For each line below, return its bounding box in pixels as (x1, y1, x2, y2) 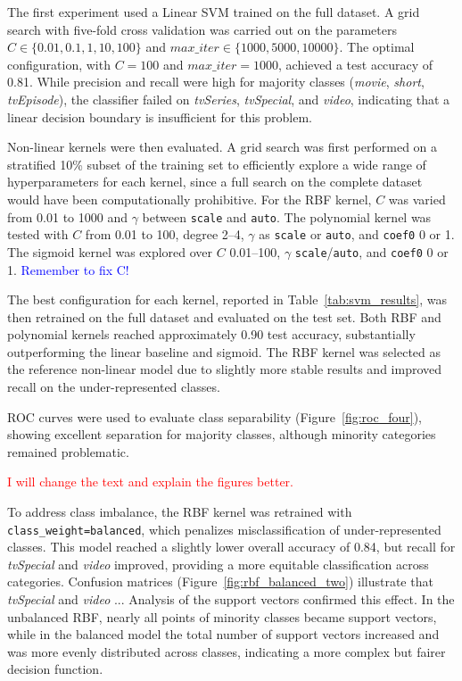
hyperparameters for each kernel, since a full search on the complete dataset (7, 172, 423, 191)
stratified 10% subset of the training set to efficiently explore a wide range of (7, 154, 426, 173)
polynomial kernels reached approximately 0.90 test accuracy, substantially (7, 325, 416, 344)
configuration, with (7, 54, 111, 73)
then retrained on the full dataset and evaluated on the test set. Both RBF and (7, 307, 441, 326)
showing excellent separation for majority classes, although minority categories (7, 425, 436, 444)
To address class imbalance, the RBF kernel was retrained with (7, 502, 352, 521)
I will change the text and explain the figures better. (7, 472, 293, 491)
